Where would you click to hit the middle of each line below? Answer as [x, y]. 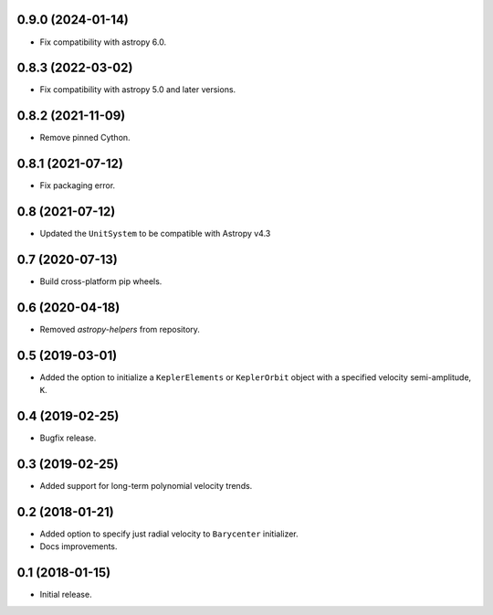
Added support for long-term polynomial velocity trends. [146, 486]
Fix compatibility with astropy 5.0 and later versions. [138, 90]
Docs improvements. [79, 546]
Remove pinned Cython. [85, 138]
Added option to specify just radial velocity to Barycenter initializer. [169, 534]
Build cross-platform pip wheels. [101, 281]
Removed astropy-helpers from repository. [120, 329]
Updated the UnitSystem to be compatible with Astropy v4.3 [155, 234]
